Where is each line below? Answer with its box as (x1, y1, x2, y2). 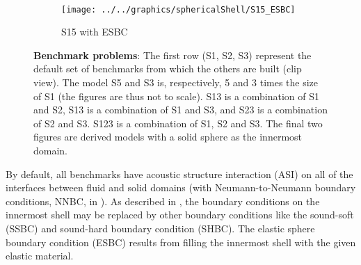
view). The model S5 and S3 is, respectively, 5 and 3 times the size (33, 75, 319, 90)
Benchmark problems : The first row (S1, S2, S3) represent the (33, 47, 312, 62)
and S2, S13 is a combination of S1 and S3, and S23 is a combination (33, 102, 328, 117)
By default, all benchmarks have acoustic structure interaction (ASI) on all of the (6, 166, 353, 181)
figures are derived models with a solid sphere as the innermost (33, 129, 303, 144)
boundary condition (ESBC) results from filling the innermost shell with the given (6, 234, 356, 249)
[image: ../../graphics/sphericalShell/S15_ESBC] (61, 4, 296, 15)
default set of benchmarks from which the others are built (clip (33, 61, 302, 76)
